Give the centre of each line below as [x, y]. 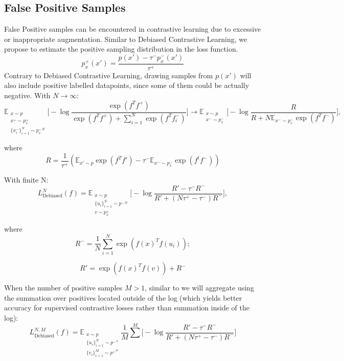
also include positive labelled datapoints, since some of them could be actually [127, 85]
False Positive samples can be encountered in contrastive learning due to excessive [133, 29]
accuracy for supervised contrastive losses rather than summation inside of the [127, 308]
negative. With [27, 95]
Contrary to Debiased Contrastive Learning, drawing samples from [109, 75]
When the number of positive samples [63, 288]
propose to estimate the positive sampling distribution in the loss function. [121, 49]
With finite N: [26, 180]
